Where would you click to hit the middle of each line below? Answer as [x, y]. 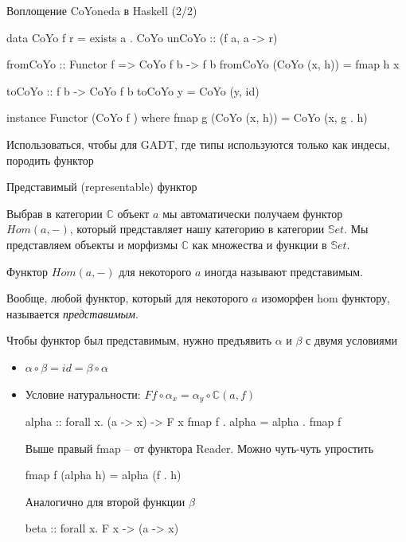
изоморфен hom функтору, [326, 298]
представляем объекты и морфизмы [92, 244]
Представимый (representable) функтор [102, 187]
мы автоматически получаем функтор [253, 213]
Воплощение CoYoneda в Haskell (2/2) [102, 10]
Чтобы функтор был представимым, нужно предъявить [139, 340]
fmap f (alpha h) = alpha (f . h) [103, 475]
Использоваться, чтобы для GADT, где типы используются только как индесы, [198, 144]
